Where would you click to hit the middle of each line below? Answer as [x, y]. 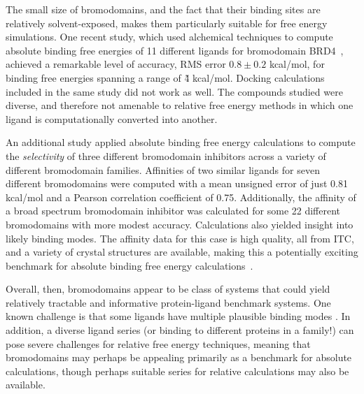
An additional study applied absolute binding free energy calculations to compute [181, 142]
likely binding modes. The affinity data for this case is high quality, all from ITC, [180, 238]
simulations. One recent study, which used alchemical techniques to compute [169, 37]
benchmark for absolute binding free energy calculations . [129, 265]
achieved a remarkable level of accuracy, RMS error [116, 64]
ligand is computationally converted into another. [112, 118]
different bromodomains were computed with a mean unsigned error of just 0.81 [177, 183]
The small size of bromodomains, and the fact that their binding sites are [163, 9]
